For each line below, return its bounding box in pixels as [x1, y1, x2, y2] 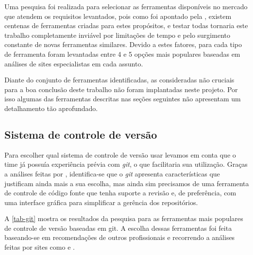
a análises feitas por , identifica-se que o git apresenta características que [4, 168, 220, 178]
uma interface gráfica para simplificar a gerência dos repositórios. [4, 197, 198, 207]
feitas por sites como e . [4, 242, 75, 252]
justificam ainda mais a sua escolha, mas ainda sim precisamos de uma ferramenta [4, 178, 249, 188]
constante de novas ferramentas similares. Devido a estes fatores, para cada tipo [4, 39, 242, 49]
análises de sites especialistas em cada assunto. [4, 58, 143, 68]
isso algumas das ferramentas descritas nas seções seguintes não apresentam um [4, 94, 241, 104]
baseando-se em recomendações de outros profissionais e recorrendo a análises [4, 232, 235, 242]
